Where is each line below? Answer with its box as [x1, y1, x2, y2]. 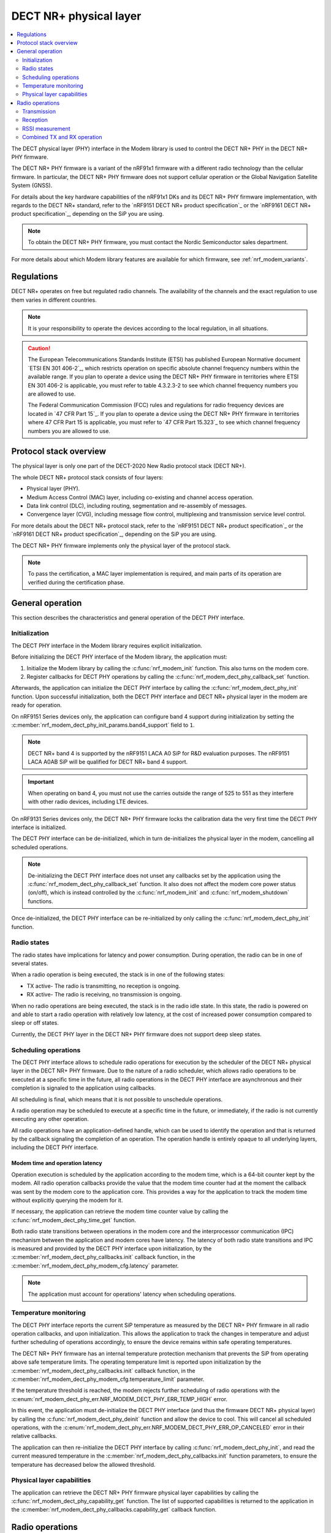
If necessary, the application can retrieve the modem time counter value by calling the [11, 1208, 229, 1215]
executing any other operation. [11, 1115, 89, 1123]
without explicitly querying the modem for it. [11, 1196, 123, 1204]
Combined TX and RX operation [22, 134, 102, 141]
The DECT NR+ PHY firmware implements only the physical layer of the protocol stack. [11, 541, 231, 549]
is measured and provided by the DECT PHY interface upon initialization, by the [11, 1245, 212, 1252]
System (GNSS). [11, 182, 53, 189]
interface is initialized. [11, 824, 67, 831]
